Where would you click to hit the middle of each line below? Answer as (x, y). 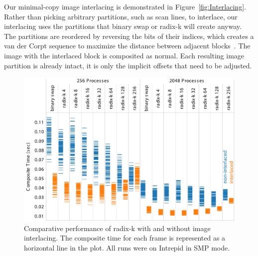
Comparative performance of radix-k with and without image (117, 228)
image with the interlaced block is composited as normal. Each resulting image (124, 55)
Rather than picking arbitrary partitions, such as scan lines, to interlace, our (121, 16)
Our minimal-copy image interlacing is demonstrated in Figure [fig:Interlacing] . (125, 6)
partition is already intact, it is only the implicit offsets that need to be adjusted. (128, 65)
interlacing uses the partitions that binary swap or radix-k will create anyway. (123, 26)
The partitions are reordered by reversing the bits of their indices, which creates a (129, 36)
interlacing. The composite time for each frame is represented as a (125, 238)
